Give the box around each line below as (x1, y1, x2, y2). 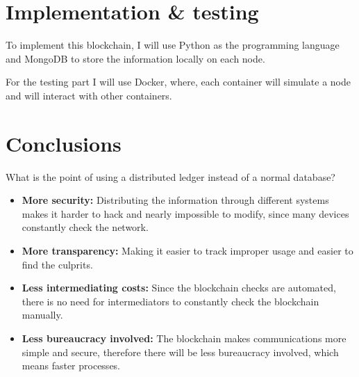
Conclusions (6, 129, 122, 157)
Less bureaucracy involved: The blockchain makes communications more (22, 330, 347, 345)
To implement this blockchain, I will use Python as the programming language (6, 38, 340, 52)
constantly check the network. (22, 220, 149, 234)
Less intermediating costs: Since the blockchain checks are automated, (22, 280, 336, 295)
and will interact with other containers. (6, 88, 172, 102)
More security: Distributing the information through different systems (22, 193, 329, 207)
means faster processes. (22, 358, 121, 373)
